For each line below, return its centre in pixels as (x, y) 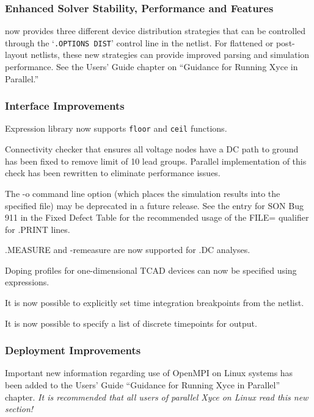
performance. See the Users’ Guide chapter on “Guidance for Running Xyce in (152, 67)
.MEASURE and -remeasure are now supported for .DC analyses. (128, 250)
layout (16, 55)
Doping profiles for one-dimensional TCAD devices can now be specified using (151, 270)
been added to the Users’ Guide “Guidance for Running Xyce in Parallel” (143, 385)
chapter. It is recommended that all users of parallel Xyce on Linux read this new (157, 397)
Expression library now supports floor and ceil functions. (116, 128)
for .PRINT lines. (38, 229)
